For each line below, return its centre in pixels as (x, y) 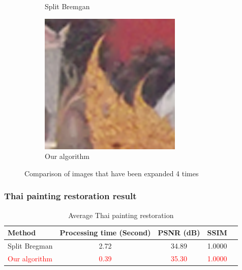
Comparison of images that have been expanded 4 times (112, 173)
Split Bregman (30, 246)
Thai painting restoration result (70, 196)
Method (22, 233)
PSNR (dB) (179, 233)
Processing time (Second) (105, 233)
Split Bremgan (67, 6)
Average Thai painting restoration (121, 215)
